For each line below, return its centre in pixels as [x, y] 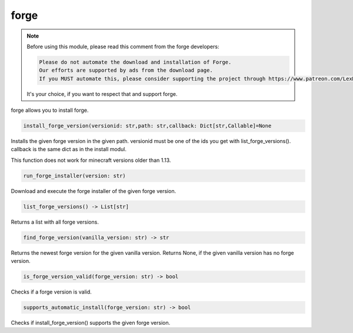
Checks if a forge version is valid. [51, 292]
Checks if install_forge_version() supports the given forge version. [91, 323]
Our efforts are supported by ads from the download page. [126, 70]
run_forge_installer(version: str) [74, 176]
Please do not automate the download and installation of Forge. [135, 62]
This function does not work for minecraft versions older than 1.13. [91, 160]
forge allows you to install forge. [50, 110]
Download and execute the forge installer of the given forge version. [94, 191]
